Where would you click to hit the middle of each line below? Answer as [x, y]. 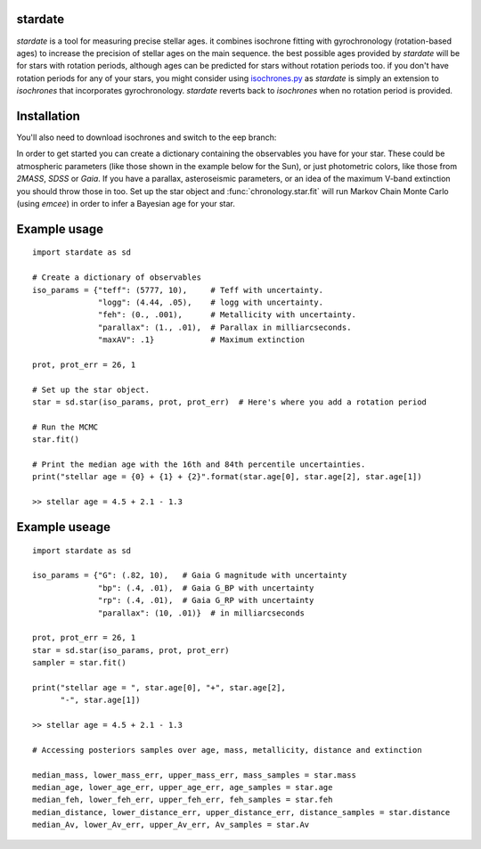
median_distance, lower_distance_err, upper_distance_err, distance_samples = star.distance [241, 812]
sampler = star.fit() [79, 663]
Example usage [60, 229]
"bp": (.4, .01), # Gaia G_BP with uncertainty [206, 588]
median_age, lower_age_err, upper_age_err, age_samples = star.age [183, 787]
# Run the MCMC [65, 427]
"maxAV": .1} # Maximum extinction [201, 340]
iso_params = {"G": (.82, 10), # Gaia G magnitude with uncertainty [190, 576]
